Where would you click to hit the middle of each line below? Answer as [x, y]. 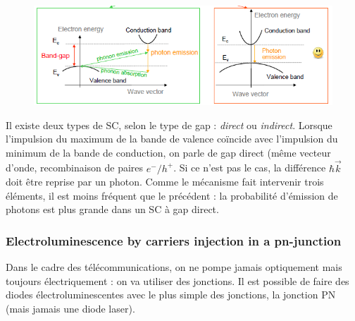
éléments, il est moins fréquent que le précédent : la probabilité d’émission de [172, 195]
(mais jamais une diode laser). [70, 309]
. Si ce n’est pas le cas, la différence [250, 168]
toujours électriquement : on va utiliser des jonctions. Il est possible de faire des [177, 280]
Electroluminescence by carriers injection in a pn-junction [174, 241]
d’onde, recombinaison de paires [75, 168]
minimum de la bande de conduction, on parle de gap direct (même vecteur [168, 152]
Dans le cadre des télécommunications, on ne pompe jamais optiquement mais [174, 267]
